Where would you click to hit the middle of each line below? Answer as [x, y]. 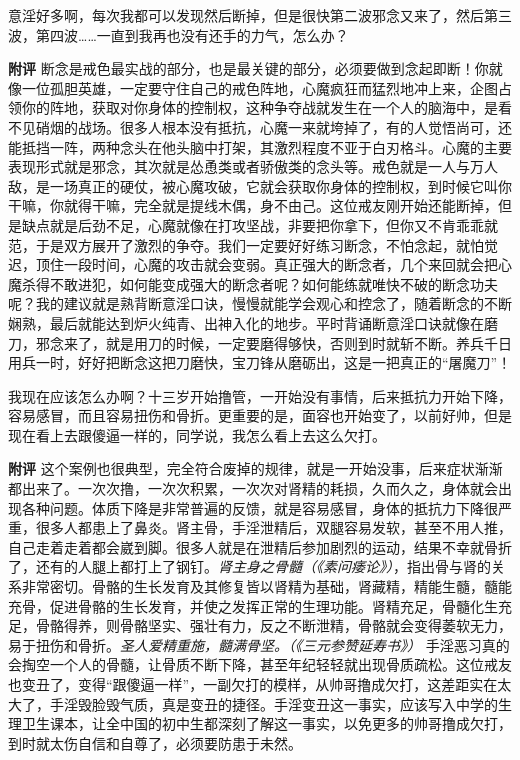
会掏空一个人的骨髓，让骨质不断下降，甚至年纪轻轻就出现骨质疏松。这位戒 [253, 664]
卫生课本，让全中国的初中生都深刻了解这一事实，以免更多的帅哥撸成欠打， [266, 723]
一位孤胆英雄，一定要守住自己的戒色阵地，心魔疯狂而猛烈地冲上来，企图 [259, 87]
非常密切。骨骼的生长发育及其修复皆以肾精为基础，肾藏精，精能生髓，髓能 [266, 586]
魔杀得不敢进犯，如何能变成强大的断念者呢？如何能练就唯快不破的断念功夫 [253, 283]
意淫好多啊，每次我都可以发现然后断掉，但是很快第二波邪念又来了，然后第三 [260, 15]
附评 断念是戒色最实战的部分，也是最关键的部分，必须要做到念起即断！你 [248, 68]
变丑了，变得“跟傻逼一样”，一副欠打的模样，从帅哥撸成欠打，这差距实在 [259, 684]
